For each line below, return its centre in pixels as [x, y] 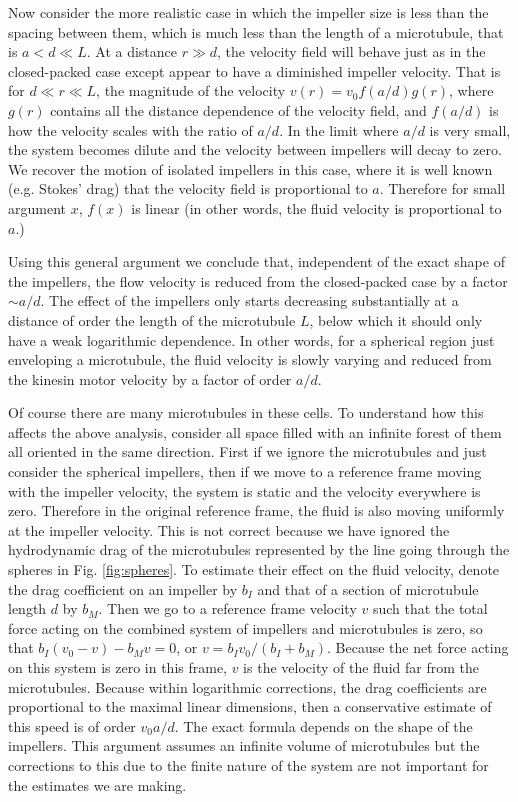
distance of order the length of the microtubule [152, 319]
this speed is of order [72, 725]
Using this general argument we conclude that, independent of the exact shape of [256, 261]
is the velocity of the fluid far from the [361, 667]
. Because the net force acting [418, 647]
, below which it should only [396, 319]
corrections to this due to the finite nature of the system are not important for [248, 764]
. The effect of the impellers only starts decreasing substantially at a [249, 300]
